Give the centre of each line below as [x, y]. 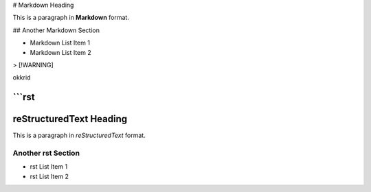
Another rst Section [46, 153]
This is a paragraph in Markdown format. [71, 18]
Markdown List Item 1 [60, 43]
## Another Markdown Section [56, 30]
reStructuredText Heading [70, 119]
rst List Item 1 [49, 167]
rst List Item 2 [49, 176]
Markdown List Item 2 [61, 52]
